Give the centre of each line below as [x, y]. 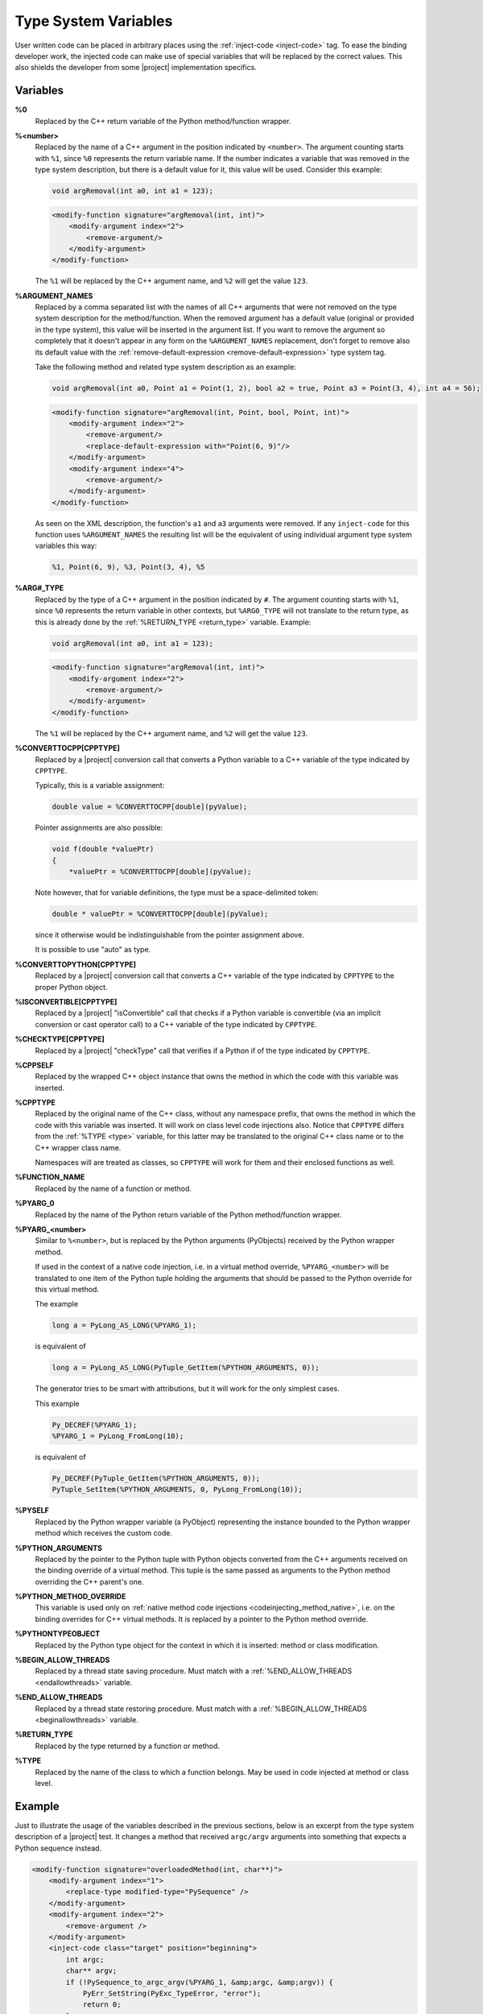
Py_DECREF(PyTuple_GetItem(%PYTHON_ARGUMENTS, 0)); [156, 1478]
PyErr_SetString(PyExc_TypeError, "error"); [172, 1993]
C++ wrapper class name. [78, 1147]
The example [57, 1304]
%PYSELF [32, 1510]
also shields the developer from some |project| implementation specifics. [136, 68]
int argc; [85, 1959]
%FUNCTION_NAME [50, 1177]
